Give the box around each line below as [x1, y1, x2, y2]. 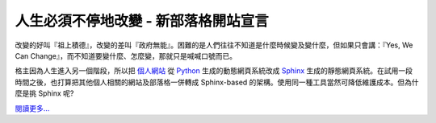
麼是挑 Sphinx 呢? [15, 88, 74, 98]
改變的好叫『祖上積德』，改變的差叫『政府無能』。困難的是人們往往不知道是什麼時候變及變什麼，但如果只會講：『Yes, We [15, 40, 413, 50]
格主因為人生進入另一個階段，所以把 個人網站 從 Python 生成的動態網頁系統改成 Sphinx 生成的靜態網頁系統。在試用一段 [15, 66, 413, 76]
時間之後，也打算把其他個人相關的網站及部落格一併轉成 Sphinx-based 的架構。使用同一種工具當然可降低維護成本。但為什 [15, 77, 419, 87]
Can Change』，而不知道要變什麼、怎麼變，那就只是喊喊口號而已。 [15, 51, 237, 60]
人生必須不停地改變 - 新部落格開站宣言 [15, 12, 270, 30]
